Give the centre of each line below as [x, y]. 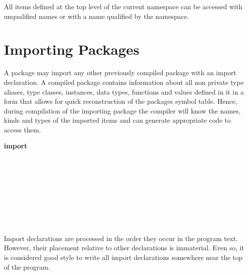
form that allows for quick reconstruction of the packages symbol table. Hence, [121, 101]
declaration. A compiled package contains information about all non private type [124, 82]
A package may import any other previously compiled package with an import [120, 73]
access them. [23, 129]
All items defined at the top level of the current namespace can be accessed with [123, 6]
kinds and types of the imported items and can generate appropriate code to [117, 120]
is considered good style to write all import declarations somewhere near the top [123, 257]
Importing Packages [72, 49]
